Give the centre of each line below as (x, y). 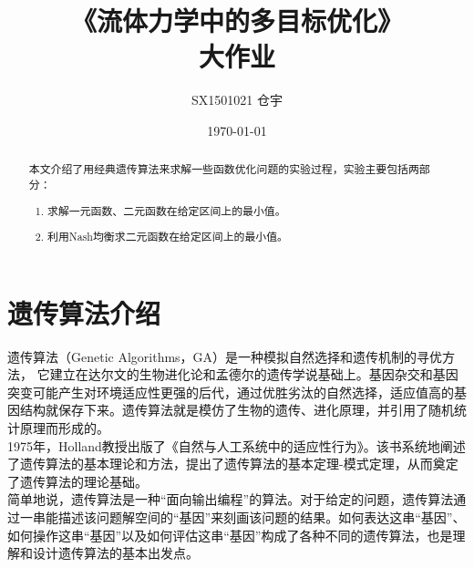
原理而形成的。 (64, 428)
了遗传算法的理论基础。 (77, 481)
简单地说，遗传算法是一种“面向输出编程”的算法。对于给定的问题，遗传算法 (231, 499)
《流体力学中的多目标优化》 (237, 21)
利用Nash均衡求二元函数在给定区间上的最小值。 (168, 237)
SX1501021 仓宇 (237, 100)
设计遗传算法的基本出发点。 (115, 553)
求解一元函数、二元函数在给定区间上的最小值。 (167, 210)
